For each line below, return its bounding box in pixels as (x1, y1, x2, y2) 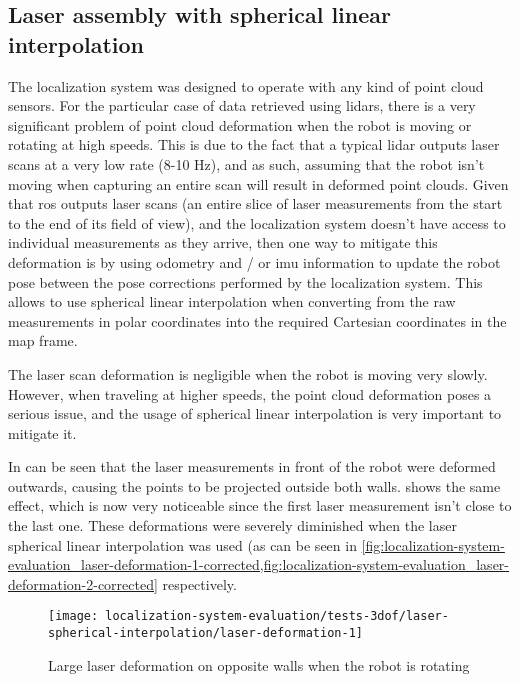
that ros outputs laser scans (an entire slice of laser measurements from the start (8, 193, 503, 214)
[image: (48, 609, 99, 624)
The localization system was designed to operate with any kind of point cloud (8, 75, 484, 96)
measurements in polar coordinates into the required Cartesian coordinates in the (8, 310, 507, 331)
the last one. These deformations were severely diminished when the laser (8, 515, 457, 536)
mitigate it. (8, 422, 77, 443)
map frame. (8, 330, 78, 351)
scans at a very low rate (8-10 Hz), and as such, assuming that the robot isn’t (8, 153, 485, 174)
